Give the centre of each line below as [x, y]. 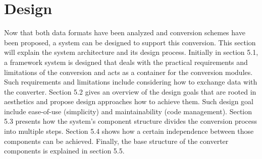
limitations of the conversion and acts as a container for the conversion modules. [128, 72]
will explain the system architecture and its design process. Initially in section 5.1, [131, 52]
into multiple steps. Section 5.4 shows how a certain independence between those [129, 131]
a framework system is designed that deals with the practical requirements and [126, 62]
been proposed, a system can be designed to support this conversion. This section [130, 42]
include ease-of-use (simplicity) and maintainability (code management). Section [128, 111]
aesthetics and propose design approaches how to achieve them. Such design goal [129, 101]
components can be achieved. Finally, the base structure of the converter [116, 141]
